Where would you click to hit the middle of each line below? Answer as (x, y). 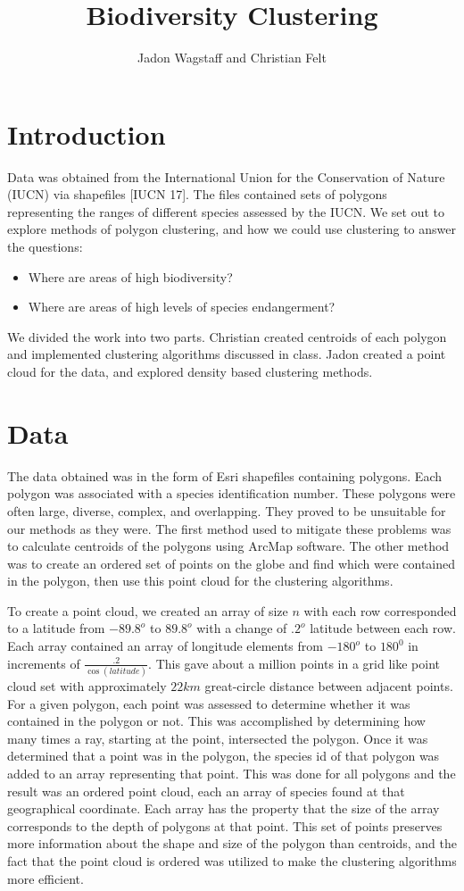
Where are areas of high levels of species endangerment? (182, 307)
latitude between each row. (383, 628)
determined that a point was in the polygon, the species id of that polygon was (224, 756)
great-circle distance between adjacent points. (329, 685)
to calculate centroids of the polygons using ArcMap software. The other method (228, 546)
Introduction (87, 133)
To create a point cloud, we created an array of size (148, 610)
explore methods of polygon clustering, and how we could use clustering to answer (232, 229)
